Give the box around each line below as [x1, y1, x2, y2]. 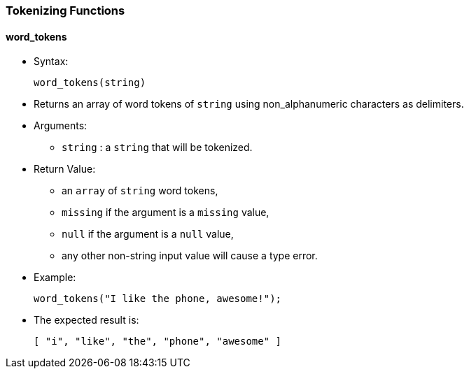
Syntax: [34, 55, 69, 68]
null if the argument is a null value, [62, 228, 234, 240]
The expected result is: [34, 314, 139, 326]
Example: [34, 271, 76, 284]
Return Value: [34, 163, 96, 175]
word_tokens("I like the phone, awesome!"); [34, 293, 282, 305]
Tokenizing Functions [6, 3, 125, 17]
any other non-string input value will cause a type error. [62, 250, 318, 262]
